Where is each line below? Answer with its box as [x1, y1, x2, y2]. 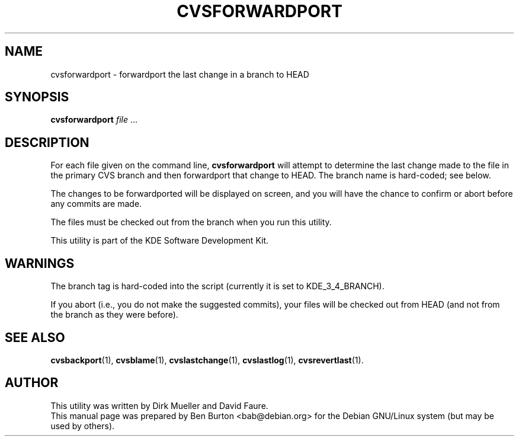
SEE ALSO [5, 330, 65, 345]
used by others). [50, 420, 115, 431]
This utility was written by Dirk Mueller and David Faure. [50, 400, 268, 411]
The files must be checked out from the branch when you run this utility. [50, 217, 332, 228]
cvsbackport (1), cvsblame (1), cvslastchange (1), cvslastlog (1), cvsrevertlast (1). [50, 354, 364, 365]
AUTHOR [5, 375, 59, 391]
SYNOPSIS [5, 90, 69, 105]
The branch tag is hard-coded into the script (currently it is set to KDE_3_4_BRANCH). [50, 281, 385, 292]
